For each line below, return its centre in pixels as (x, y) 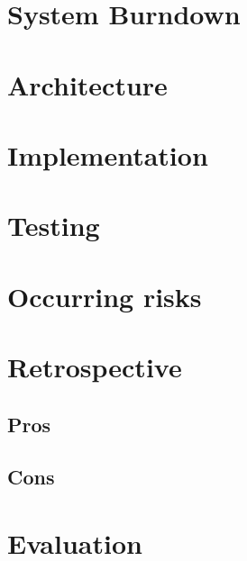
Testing (54, 226)
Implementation (108, 154)
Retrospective (95, 367)
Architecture (87, 84)
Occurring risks (105, 296)
